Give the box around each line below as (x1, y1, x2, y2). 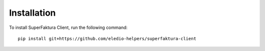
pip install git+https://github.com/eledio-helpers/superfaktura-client (18, 36, 196, 41)
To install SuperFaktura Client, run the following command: (9, 25, 128, 30)
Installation (9, 7, 56, 18)
